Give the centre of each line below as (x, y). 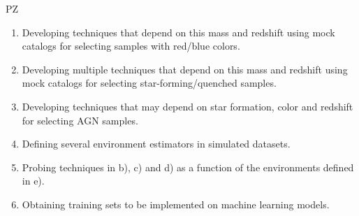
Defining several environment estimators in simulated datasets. (156, 144)
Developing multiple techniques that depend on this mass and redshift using (185, 69)
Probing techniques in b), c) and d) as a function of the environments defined (188, 167)
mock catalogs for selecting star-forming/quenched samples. (149, 83)
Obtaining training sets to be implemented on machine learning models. (176, 204)
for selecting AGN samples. (80, 120)
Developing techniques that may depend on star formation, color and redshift (188, 106)
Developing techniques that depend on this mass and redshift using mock (178, 32)
